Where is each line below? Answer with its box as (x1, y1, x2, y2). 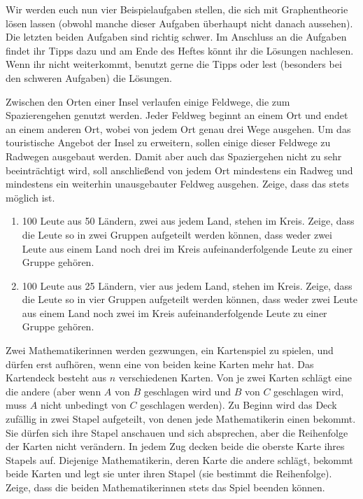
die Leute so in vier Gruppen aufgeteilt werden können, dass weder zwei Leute (22, 292, 357, 307)
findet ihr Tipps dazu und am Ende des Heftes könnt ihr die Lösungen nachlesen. (6, 43, 354, 57)
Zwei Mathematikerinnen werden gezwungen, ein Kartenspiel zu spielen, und (6, 343, 334, 358)
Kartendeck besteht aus (6, 370, 107, 385)
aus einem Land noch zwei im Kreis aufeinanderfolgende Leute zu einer (22, 305, 327, 320)
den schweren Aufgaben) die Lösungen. (6, 70, 172, 85)
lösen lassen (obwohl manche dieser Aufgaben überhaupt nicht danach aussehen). (6, 15, 353, 30)
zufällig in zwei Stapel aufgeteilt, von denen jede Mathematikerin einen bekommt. (6, 412, 356, 426)
